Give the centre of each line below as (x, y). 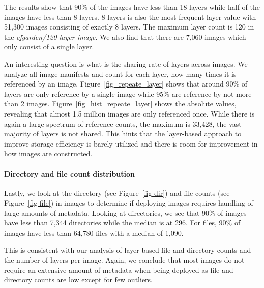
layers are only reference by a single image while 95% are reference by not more (128, 93)
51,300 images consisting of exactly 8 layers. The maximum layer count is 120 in (129, 27)
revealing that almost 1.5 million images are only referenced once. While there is (129, 113)
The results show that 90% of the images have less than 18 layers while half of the (132, 7)
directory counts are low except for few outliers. (78, 280)
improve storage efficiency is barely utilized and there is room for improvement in (131, 143)
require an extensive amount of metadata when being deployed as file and (119, 269)
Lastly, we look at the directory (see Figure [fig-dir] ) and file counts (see (117, 193)
